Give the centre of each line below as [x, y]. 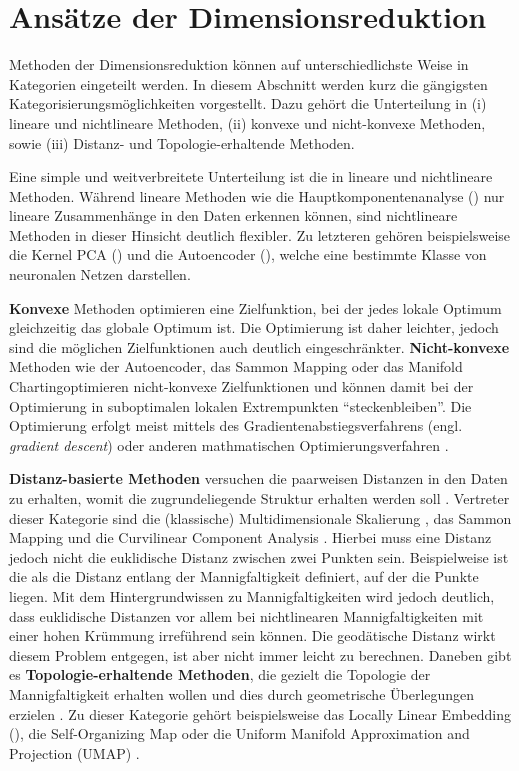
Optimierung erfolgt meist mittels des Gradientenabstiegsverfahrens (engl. [236, 425]
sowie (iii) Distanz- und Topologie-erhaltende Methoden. [182, 142]
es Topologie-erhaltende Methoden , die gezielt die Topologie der [220, 674]
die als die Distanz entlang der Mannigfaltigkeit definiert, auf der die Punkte [244, 576]
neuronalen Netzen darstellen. [100, 274]
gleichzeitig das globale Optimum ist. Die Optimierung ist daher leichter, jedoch [254, 327]
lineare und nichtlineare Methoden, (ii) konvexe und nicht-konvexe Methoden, [247, 122]
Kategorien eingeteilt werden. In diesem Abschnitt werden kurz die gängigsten [248, 83]
